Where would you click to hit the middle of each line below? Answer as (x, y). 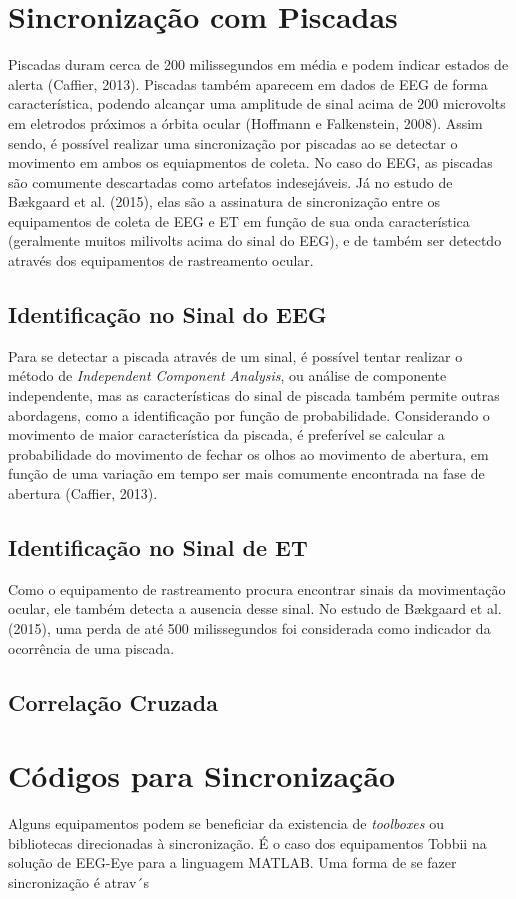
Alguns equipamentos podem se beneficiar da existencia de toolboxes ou (226, 823)
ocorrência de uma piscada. (91, 647)
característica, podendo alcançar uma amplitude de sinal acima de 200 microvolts (257, 103)
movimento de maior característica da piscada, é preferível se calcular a (226, 434)
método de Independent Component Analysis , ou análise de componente (227, 375)
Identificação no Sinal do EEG (167, 314)
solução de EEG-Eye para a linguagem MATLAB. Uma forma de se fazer (232, 862)
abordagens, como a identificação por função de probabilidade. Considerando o (249, 414)
